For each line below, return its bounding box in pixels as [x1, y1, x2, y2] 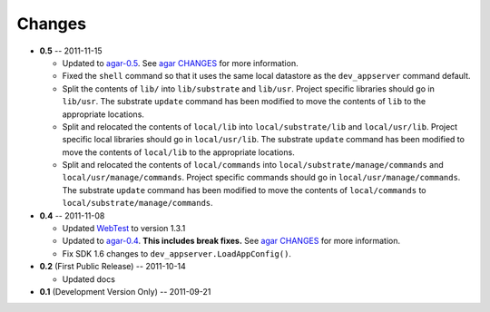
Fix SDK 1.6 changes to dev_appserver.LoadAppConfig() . [62, 248, 292, 258]
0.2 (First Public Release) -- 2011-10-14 [39, 261, 186, 272]
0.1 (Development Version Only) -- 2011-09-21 [39, 286, 211, 297]
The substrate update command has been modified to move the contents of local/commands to [62, 184, 426, 195]
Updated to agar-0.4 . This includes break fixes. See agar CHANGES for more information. [62, 236, 401, 247]
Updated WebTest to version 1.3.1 [62, 223, 186, 234]
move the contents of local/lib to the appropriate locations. [62, 146, 295, 158]
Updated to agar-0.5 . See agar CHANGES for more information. [62, 57, 299, 68]
